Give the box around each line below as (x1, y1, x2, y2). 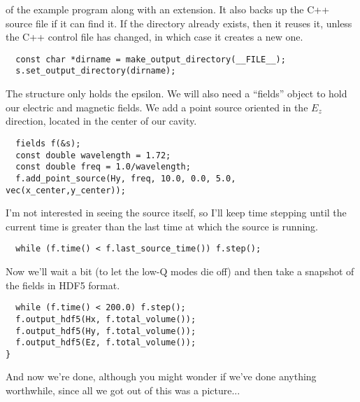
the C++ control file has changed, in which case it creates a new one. (6, 29, 303, 44)
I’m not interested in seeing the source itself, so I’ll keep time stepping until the (6, 205, 347, 220)
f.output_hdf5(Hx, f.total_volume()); (15, 314, 196, 324)
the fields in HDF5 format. (6, 277, 120, 292)
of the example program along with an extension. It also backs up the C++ (6, 2, 330, 16)
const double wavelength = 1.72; (15, 150, 171, 160)
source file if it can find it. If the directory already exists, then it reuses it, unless (6, 15, 352, 30)
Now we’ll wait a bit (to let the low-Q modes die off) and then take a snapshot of (6, 264, 354, 278)
